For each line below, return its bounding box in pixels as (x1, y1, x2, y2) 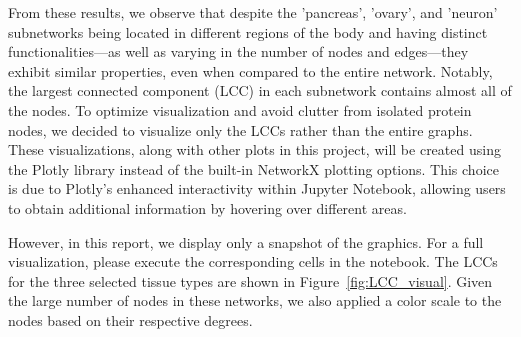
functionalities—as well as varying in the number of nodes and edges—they (8, 41, 469, 62)
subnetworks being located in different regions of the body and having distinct (8, 21, 488, 42)
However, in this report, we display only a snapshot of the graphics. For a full (8, 231, 484, 252)
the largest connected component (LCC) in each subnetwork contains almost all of (8, 80, 512, 101)
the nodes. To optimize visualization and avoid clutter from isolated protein (8, 99, 472, 120)
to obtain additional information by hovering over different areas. (8, 197, 407, 218)
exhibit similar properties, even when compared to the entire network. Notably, (8, 60, 493, 81)
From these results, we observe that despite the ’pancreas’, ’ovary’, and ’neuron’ (8, 2, 498, 22)
